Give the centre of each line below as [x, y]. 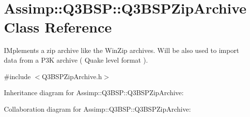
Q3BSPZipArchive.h [72, 76]
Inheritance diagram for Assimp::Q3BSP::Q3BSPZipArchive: [94, 92]
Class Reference [58, 27]
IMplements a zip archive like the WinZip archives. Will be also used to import [122, 50]
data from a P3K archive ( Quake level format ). [76, 59]
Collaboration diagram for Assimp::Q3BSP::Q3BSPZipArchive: [97, 109]
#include [17, 76]
